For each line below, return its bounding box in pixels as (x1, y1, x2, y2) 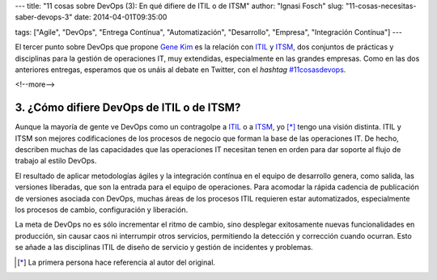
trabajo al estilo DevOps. (15, 156, 97, 166)
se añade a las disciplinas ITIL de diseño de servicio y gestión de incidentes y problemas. (15, 243, 313, 252)
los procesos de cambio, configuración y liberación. (15, 205, 189, 214)
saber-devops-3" (15, 12, 73, 22)
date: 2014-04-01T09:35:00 (74, 12, 168, 22)
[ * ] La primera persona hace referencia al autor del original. (17, 257, 216, 267)
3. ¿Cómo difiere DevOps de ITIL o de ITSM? (15, 101, 241, 115)
